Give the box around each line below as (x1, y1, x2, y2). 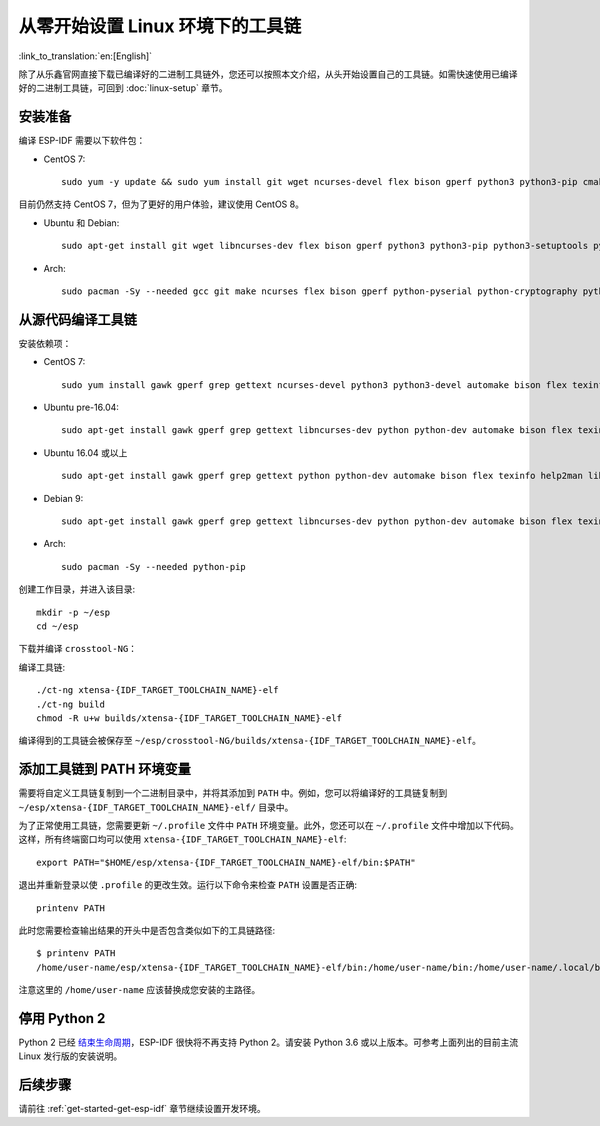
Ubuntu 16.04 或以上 (43, 446, 128, 459)
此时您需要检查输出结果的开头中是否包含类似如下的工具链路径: (18, 924, 276, 936)
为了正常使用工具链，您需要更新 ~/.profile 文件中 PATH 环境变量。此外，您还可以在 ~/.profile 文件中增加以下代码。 (18, 819, 519, 831)
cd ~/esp (36, 620, 79, 632)
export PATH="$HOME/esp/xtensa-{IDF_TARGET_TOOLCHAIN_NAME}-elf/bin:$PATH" (36, 856, 416, 868)
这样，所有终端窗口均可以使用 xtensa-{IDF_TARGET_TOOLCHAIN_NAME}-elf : (18, 833, 347, 845)
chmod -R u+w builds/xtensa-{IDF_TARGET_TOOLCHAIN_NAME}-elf (36, 712, 342, 724)
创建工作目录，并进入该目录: (18, 583, 136, 595)
